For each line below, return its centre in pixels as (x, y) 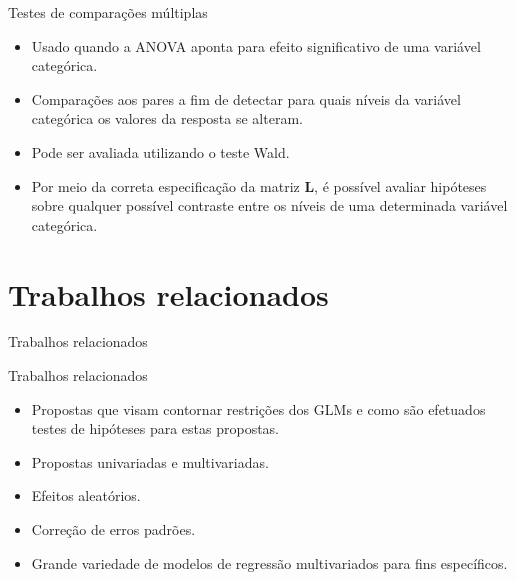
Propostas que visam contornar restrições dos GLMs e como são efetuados (258, 408)
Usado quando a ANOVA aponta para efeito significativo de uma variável (256, 45)
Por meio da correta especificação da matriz (165, 185)
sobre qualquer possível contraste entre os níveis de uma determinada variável (269, 205)
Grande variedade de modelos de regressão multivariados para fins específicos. (269, 562)
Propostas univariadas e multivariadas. (150, 461)
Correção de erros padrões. (113, 529)
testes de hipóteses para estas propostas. (155, 428)
